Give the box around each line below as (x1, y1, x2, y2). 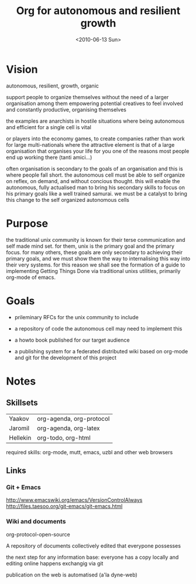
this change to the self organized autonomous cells (6, 196, 130, 203)
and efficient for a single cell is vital (6, 123, 92, 130)
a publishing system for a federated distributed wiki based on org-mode (14, 347, 188, 355)
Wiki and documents (6, 518, 66, 526)
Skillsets (6, 398, 38, 408)
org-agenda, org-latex (37, 424, 101, 432)
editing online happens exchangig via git (6, 559, 104, 567)
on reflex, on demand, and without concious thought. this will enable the (6, 177, 180, 184)
